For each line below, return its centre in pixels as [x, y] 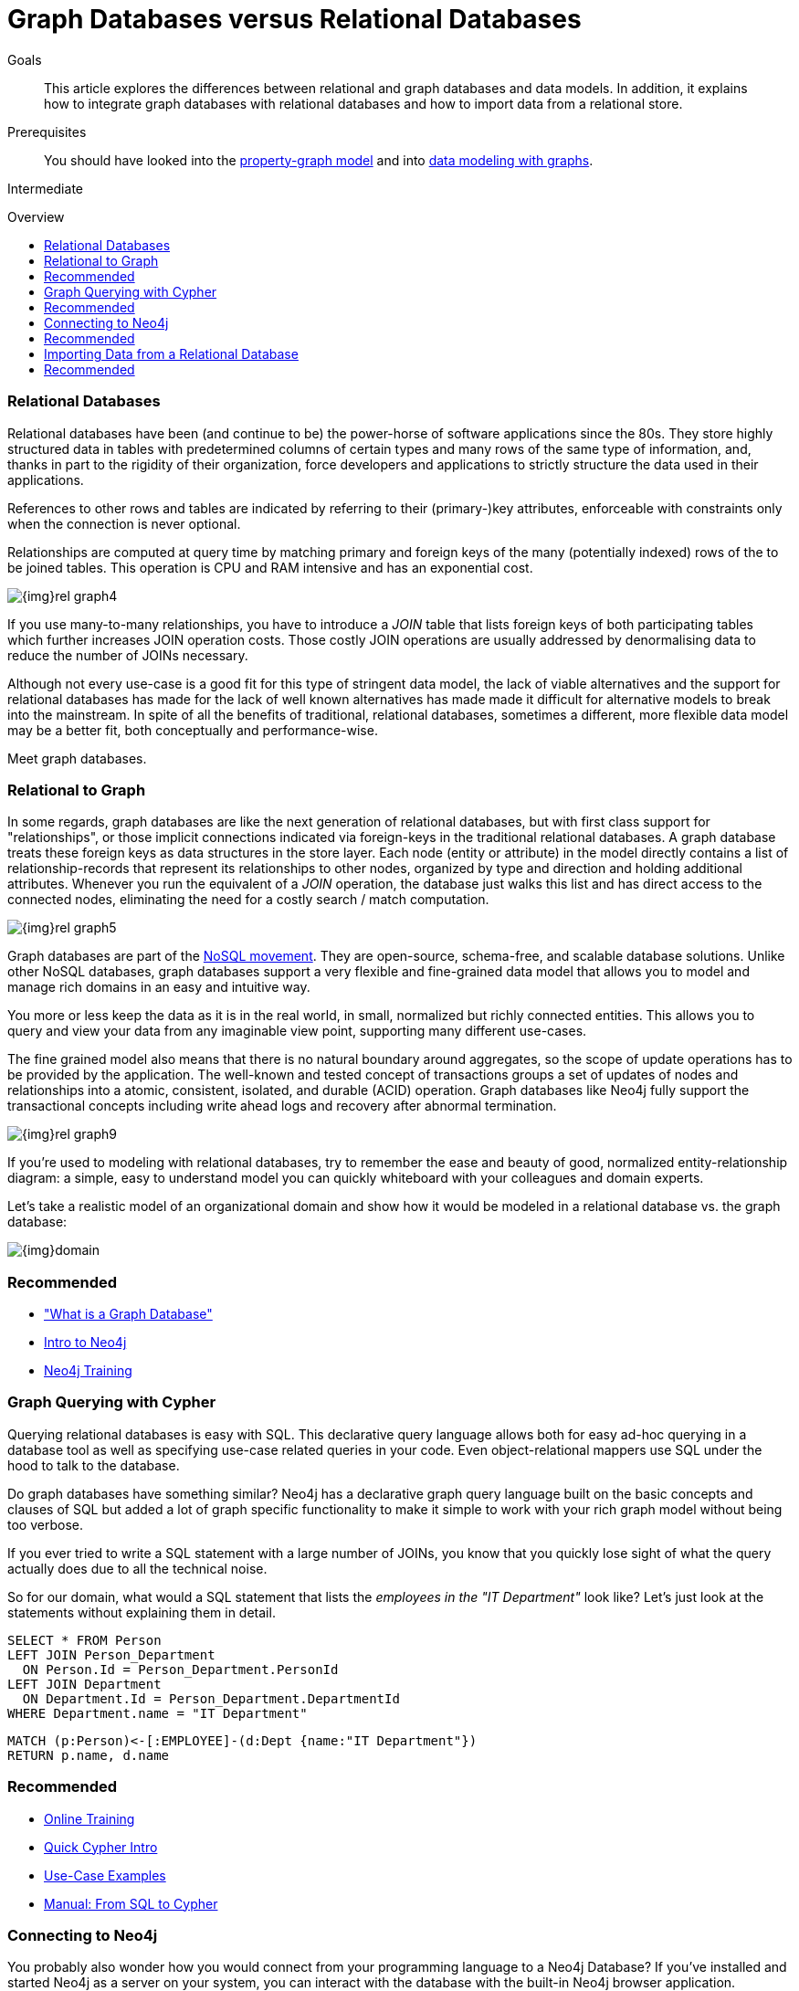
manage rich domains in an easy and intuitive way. [159, 987]
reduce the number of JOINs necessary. [128, 655]
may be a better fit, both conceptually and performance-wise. [193, 730]
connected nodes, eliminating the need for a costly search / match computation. [248, 900]
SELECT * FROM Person [84, 1640]
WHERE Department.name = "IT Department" [158, 1713]
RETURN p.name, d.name [89, 1755]
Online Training [89, 1818]
